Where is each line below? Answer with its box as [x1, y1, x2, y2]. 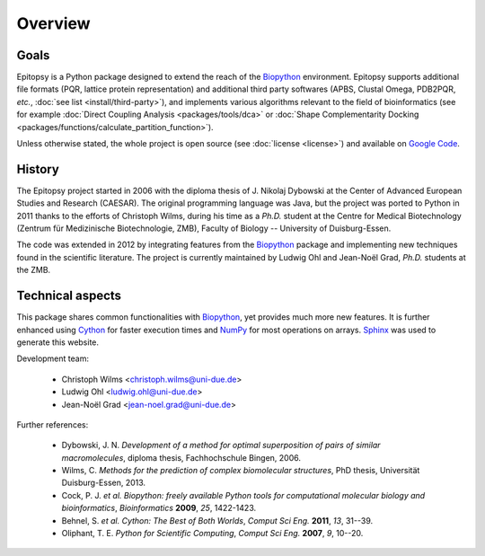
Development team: [16, 353, 90, 364]
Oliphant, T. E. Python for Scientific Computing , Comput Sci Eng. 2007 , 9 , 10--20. [61, 528, 364, 539]
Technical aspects [16, 288, 121, 304]
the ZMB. [16, 265, 51, 276]
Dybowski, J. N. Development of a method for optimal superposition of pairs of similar [61, 440, 381, 451]
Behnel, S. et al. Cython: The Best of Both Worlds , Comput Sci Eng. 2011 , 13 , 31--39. [61, 515, 373, 525]
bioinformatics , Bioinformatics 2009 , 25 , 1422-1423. [61, 503, 257, 514]
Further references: [16, 419, 89, 430]
